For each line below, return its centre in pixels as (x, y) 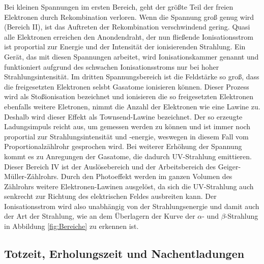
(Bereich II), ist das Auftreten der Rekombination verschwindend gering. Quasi (127, 27)
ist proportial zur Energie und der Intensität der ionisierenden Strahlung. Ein (125, 47)
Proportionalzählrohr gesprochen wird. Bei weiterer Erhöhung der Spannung (123, 146)
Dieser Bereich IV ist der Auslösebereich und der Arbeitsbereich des (110, 166)
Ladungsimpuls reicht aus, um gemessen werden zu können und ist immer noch (127, 126)
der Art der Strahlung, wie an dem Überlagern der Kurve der (100, 216)
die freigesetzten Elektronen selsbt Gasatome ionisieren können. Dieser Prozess (127, 86)
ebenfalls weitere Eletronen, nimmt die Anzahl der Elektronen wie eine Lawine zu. (132, 106)
